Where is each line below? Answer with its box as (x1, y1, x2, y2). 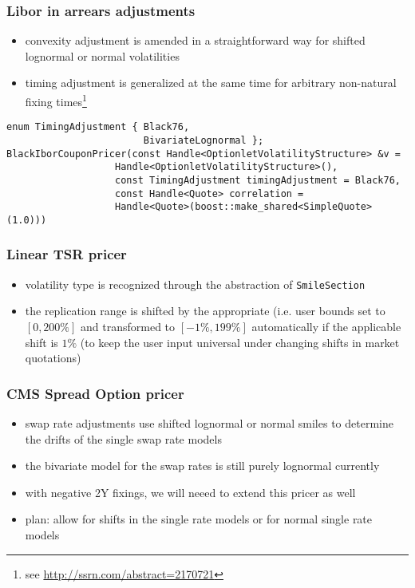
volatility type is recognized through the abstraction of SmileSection (25, 275, 366, 292)
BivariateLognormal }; (143, 134, 264, 146)
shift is (25, 333, 58, 350)
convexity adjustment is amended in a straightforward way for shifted (25, 32, 366, 49)
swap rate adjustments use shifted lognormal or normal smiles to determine (25, 414, 393, 431)
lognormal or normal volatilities (25, 47, 180, 64)
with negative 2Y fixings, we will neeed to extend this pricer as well (25, 483, 356, 500)
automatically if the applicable (251, 318, 401, 334)
